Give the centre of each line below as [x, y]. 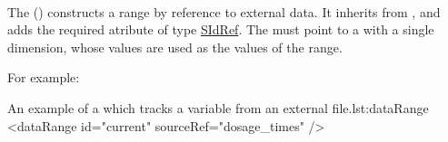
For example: [44, 77]
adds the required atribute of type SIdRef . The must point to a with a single [221, 29]
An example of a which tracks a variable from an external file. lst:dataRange [218, 107]
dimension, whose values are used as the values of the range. [175, 47]
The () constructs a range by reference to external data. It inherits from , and [224, 11]
